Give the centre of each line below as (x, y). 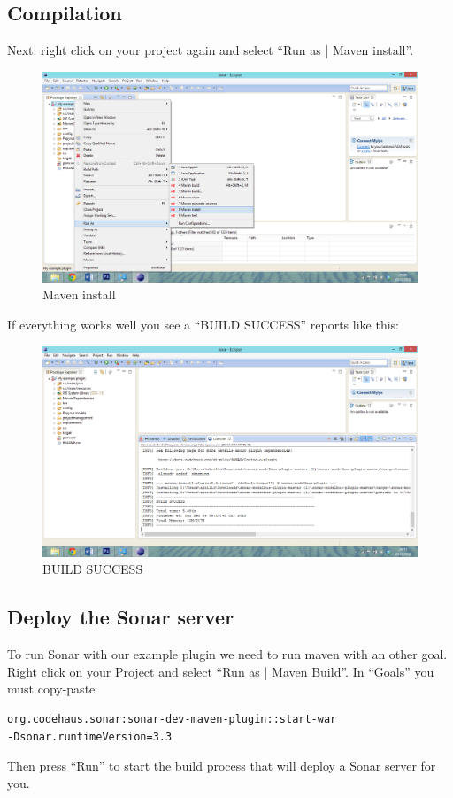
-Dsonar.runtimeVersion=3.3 (90, 736)
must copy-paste (51, 689)
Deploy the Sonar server (121, 617)
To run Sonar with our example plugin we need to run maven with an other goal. (227, 654)
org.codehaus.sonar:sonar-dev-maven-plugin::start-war (172, 719)
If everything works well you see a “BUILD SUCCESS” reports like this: (203, 325)
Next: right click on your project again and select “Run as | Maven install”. (211, 50)
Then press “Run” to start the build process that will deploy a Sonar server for (222, 766)
